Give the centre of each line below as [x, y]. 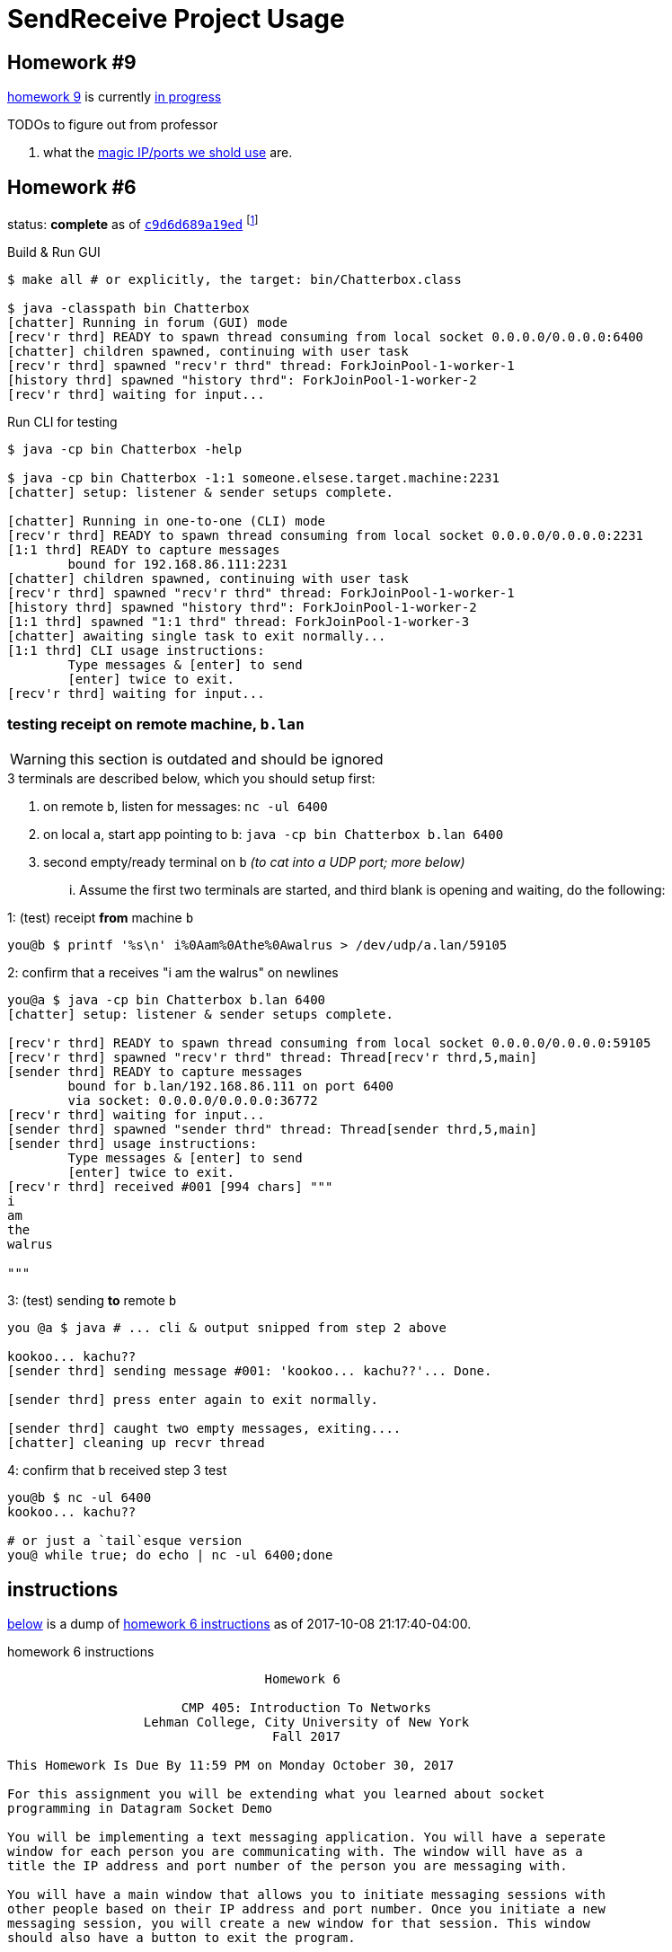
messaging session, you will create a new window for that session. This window [299, 1924]
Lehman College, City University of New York [306, 1722]
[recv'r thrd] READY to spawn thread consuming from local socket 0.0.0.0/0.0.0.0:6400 [326, 336]
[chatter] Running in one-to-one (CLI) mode [167, 521]
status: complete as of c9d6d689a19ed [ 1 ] [133, 223]
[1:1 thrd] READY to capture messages [144, 549]
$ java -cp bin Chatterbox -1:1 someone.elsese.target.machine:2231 [253, 477]
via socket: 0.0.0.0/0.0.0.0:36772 [193, 1101]
